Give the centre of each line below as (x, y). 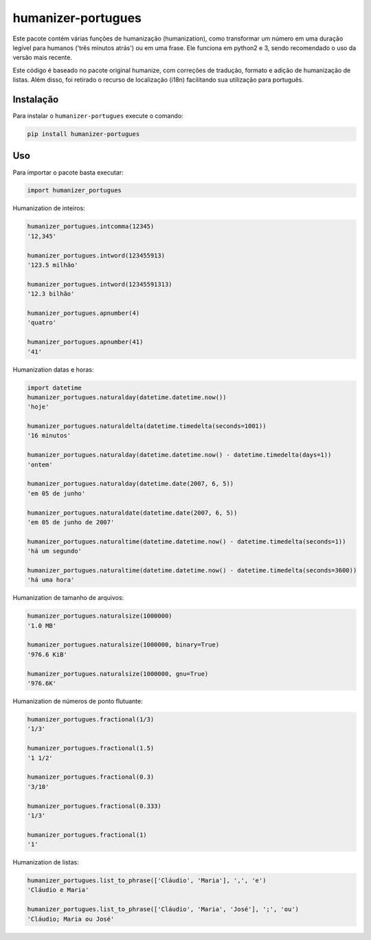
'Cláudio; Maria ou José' (71, 919)
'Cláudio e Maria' (58, 890)
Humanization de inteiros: (49, 208)
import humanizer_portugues (74, 190)
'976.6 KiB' (47, 654)
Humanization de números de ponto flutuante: (78, 701)
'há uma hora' (51, 580)
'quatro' (42, 323)
